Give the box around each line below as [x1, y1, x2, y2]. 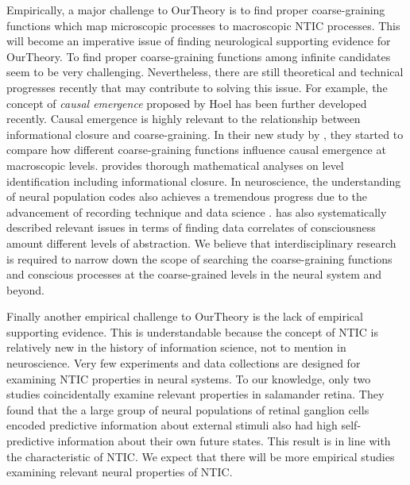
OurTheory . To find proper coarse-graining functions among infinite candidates [6, 48, 391, 64]
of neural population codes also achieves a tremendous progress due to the [6, 188, 368, 205]
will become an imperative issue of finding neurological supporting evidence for [6, 33, 391, 49]
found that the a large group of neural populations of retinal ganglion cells [6, 401, 369, 418]
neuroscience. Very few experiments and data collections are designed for [6, 355, 361, 371]
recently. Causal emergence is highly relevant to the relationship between [6, 110, 361, 127]
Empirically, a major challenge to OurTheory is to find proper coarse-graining [6, 2, 385, 17]
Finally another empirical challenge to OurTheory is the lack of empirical [6, 308, 363, 325]
